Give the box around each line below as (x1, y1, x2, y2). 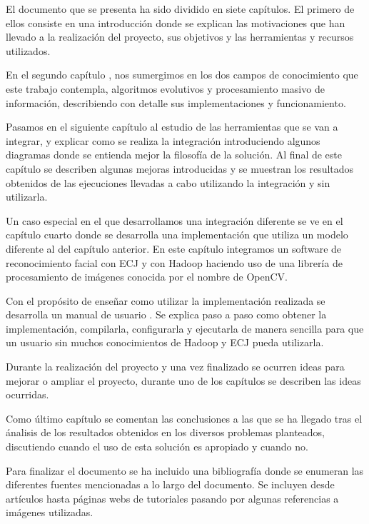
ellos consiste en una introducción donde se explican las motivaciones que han (6, 15, 345, 30)
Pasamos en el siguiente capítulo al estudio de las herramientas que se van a (6, 119, 338, 134)
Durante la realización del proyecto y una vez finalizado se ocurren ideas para (6, 359, 345, 374)
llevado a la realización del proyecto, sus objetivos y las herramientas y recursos (6, 29, 354, 44)
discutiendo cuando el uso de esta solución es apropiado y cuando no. (6, 439, 308, 454)
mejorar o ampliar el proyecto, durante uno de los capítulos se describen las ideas (6, 373, 361, 388)
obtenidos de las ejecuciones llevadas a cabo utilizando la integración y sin (6, 175, 330, 190)
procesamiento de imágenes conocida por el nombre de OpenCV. (6, 269, 288, 284)
